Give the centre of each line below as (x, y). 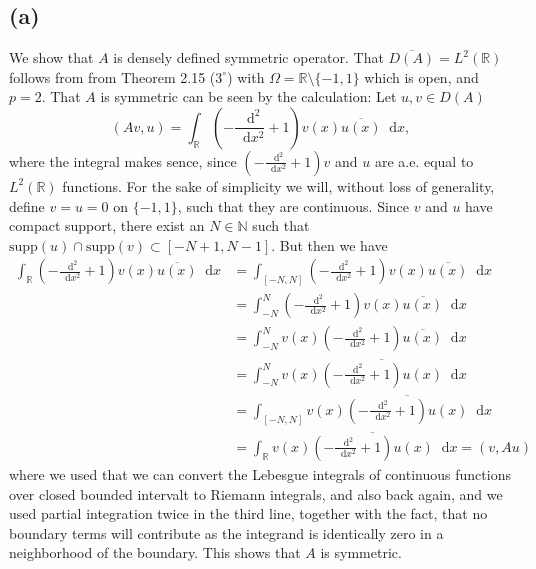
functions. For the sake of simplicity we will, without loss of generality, (278, 185)
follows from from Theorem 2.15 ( (112, 76)
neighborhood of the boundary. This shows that (155, 552)
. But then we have (329, 244)
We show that (51, 57)
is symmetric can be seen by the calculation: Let (248, 96)
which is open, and (421, 76)
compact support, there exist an (107, 225)
